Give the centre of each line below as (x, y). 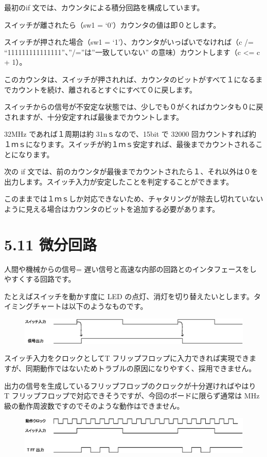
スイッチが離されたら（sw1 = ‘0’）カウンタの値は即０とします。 (112, 24)
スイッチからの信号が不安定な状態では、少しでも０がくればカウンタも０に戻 (134, 107)
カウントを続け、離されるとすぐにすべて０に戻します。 (104, 89)
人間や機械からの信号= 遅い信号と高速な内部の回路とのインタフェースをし (130, 269)
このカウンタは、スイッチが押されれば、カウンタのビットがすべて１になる (130, 79)
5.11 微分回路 (50, 244)
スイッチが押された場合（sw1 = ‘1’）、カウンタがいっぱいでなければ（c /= (129, 42)
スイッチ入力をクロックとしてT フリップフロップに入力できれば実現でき (127, 358)
